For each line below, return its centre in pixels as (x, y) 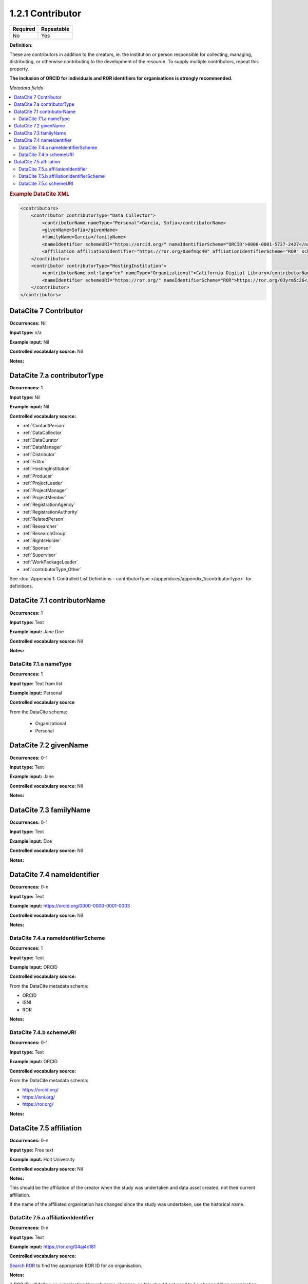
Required (24, 29)
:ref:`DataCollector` (43, 433)
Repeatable (55, 29)
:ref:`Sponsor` (37, 547)
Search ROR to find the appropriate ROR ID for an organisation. (76, 1266)
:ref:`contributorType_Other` (52, 569)
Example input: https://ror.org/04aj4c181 (53, 1247)
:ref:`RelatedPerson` (44, 519)
